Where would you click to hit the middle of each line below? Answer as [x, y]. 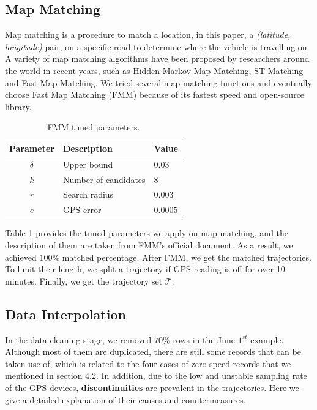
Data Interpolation [65, 314]
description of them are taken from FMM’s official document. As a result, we [149, 245]
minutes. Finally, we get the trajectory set [84, 281]
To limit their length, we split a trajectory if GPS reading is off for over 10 [145, 269]
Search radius [88, 194]
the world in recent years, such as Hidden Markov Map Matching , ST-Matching [154, 70]
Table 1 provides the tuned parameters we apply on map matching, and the [147, 233]
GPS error [82, 210]
